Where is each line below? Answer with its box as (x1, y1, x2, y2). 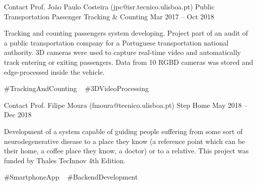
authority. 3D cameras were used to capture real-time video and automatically (4, 47, 241, 57)
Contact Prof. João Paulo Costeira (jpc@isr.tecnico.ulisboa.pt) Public (4, 1, 214, 11)
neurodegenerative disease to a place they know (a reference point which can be (4, 136, 245, 146)
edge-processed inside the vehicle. (4, 66, 105, 77)
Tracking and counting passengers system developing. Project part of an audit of (4, 28, 248, 38)
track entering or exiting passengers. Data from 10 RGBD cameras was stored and (4, 56, 253, 67)
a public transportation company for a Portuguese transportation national (4, 37, 229, 47)
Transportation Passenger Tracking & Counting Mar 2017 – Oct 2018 (4, 11, 214, 21)
